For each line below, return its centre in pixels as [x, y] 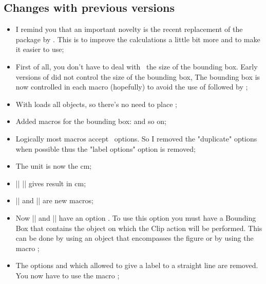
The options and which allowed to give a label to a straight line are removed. [137, 265]
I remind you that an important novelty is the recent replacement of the [129, 29]
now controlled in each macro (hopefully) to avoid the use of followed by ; [132, 87]
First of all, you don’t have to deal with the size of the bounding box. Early [137, 66]
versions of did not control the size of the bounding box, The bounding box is [138, 76]
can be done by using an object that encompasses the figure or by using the [135, 238]
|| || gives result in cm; [51, 183]
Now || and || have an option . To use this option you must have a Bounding [136, 217]
